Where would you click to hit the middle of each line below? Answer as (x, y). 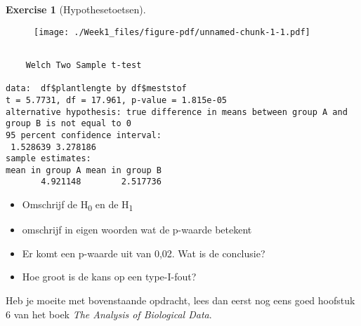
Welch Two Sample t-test (84, 65)
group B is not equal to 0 (68, 124)
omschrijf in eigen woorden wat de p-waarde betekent (137, 230)
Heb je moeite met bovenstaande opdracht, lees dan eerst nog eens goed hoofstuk (180, 300)
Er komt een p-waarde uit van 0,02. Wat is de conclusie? (144, 253)
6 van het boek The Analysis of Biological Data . (109, 314)
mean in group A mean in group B (84, 170)
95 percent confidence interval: (84, 135)
